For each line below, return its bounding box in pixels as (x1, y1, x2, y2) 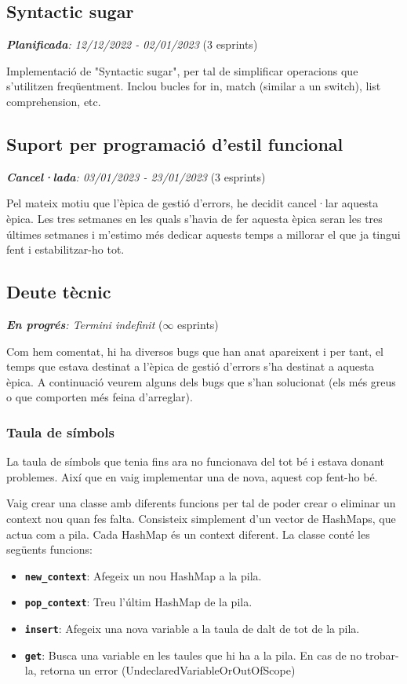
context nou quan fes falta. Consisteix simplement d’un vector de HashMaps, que (6, 510, 396, 526)
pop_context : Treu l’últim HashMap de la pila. (24, 594, 253, 610)
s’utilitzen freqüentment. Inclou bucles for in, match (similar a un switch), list (6, 78, 381, 94)
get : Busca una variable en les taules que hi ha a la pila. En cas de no (24, 646, 362, 663)
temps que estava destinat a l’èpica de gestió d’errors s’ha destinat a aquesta (6, 358, 374, 375)
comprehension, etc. (6, 93, 101, 109)
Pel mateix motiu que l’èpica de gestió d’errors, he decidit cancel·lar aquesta (6, 195, 379, 211)
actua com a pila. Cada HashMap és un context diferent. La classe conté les (6, 525, 370, 542)
